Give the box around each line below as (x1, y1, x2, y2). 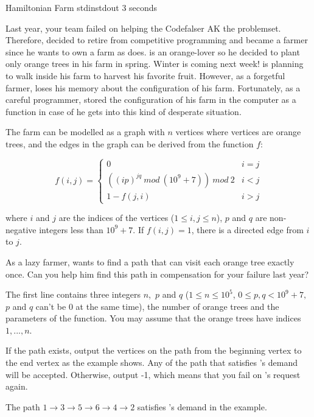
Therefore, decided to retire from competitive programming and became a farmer (5, 33, 308, 46)
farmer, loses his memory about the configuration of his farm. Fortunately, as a (5, 81, 301, 94)
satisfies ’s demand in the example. (137, 400, 267, 413)
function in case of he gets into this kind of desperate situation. (5, 105, 242, 117)
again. (5, 380, 28, 393)
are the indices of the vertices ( (58, 211, 175, 224)
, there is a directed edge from (191, 223, 304, 236)
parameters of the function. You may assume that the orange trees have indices (5, 312, 301, 324)
